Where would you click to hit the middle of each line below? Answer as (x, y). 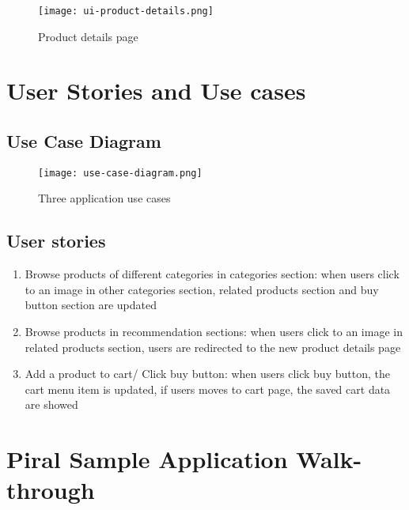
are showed (51, 404)
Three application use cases (104, 198)
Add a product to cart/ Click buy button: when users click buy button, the (207, 374)
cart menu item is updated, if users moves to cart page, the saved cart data (208, 389)
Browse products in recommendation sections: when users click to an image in (214, 332)
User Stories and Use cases (156, 91)
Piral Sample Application (147, 459)
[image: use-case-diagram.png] (120, 173)
